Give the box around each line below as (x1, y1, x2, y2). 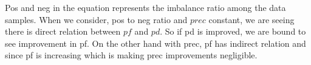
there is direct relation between (5, 25, 121, 38)
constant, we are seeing (208, 13, 295, 26)
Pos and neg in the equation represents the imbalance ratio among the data (5, 1, 286, 13)
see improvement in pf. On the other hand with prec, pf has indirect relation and (5, 36, 306, 49)
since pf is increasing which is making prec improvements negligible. (5, 49, 258, 61)
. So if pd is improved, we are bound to (160, 25, 306, 38)
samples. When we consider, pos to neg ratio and (5, 13, 188, 26)
